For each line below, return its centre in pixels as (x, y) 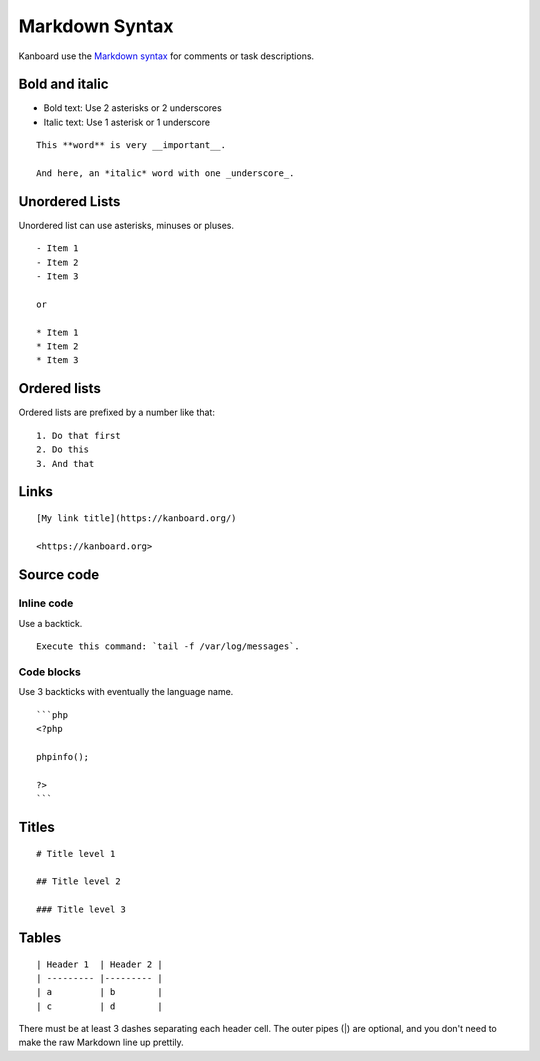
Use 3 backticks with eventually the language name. (126, 692)
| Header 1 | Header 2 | (100, 964)
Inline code (46, 603)
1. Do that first (78, 435)
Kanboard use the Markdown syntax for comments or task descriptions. (166, 56)
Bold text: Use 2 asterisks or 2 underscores (132, 108)
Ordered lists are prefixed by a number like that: (116, 412)
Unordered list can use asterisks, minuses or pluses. (126, 225)
